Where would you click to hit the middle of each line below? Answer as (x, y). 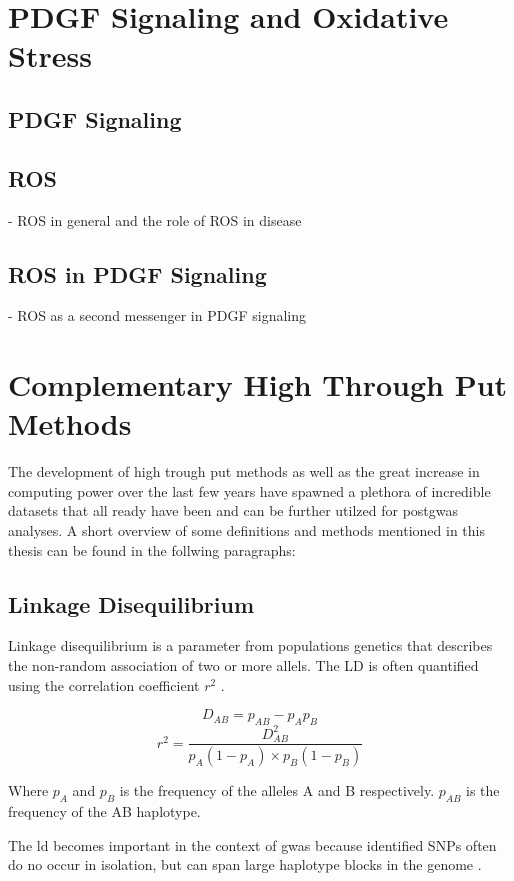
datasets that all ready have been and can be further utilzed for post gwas (233, 510)
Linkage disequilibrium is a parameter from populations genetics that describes (250, 645)
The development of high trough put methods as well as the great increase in (244, 471)
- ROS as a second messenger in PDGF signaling (157, 315)
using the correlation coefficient (104, 684)
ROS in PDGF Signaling (137, 273)
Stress (50, 55)
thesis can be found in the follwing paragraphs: (152, 549)
